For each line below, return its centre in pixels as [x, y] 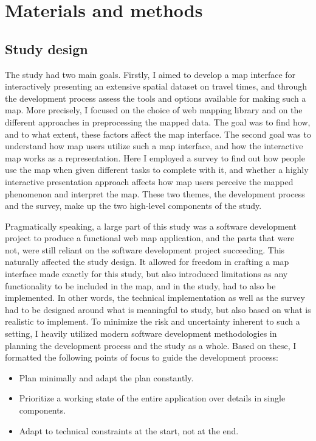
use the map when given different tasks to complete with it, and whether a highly [157, 170]
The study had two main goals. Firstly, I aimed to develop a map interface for [150, 74]
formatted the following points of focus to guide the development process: [142, 357]
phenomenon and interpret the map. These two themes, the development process [155, 193]
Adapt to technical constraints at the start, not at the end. [129, 430]
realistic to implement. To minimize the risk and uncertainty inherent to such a [153, 321]
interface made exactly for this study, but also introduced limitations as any [146, 274]
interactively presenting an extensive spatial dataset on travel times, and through [156, 86]
